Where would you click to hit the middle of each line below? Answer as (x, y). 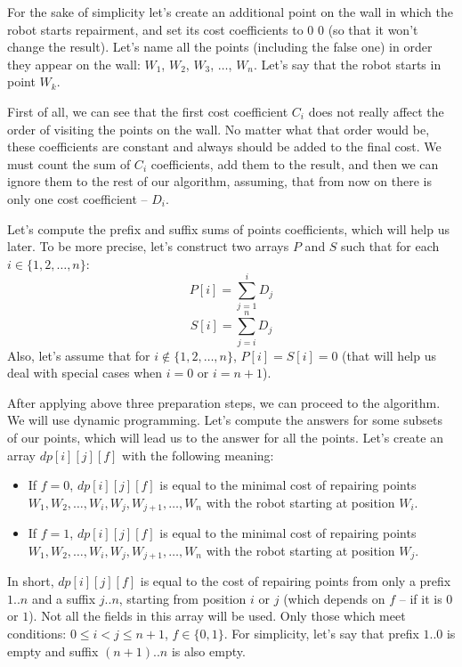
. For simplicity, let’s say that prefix (321, 633)
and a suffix (64, 598)
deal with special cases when (85, 373)
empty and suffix (53, 651)
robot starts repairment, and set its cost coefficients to (155, 29)
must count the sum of (69, 163)
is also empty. (208, 651)
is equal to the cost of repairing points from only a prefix (296, 581)
